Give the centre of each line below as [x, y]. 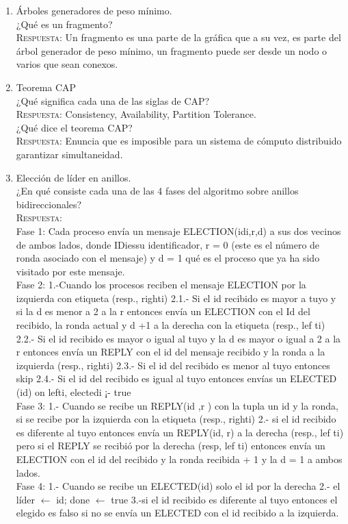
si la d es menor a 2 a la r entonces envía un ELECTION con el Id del [163, 311]
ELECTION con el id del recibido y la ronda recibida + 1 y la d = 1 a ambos [179, 459]
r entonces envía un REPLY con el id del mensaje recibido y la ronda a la [171, 352]
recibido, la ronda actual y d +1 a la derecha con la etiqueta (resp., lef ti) [171, 325]
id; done [73, 499]
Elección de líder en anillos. [73, 177]
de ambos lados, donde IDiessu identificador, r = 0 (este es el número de [168, 244]
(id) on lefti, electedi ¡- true [73, 392]
